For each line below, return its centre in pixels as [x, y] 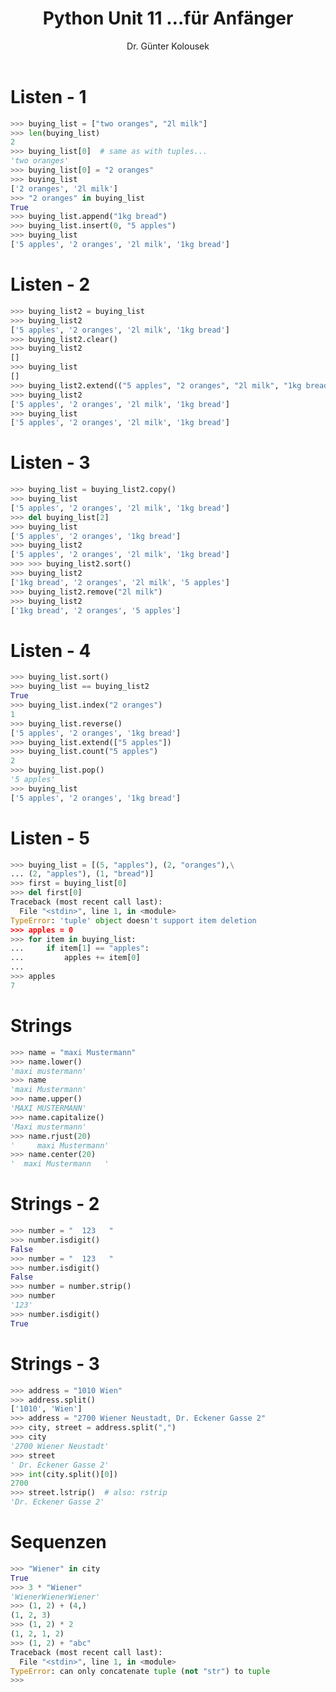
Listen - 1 [48, 96]
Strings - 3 [55, 1363]
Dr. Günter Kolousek [168, 46]
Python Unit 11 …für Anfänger [168, 18]
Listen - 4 [51, 650]
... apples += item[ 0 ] [75, 958]
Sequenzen [58, 1542]
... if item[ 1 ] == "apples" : [80, 948]
